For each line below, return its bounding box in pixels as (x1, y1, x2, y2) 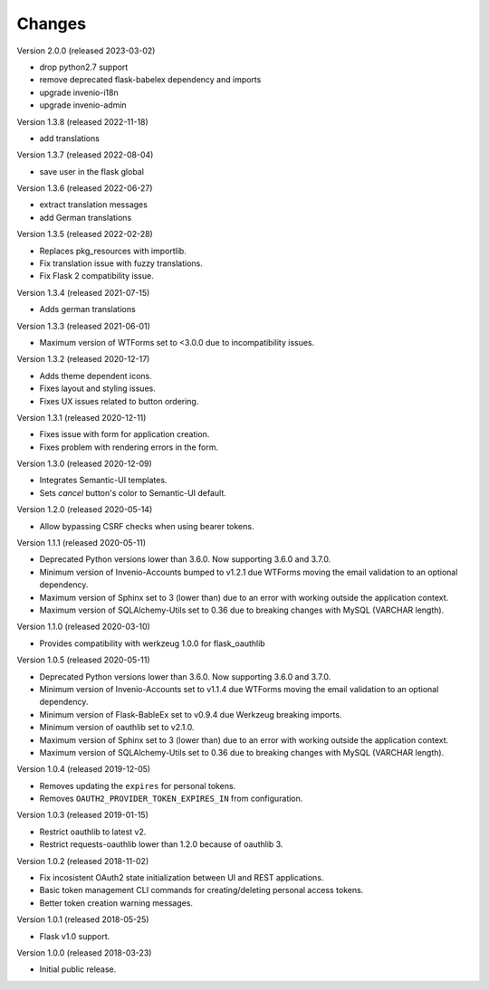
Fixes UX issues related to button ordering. (39, 395, 199, 406)
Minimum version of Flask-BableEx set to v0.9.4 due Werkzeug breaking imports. (39, 709, 342, 719)
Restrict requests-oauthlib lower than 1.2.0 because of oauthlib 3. (39, 839, 283, 850)
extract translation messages (39, 199, 149, 210)
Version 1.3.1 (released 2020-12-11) (16, 412, 147, 423)
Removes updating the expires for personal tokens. (39, 780, 236, 791)
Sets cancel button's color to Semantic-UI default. (39, 487, 226, 498)
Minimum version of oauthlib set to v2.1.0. (39, 722, 195, 733)
